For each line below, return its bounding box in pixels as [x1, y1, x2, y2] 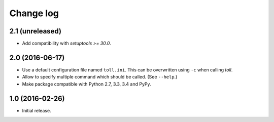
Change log [9, 8, 59, 19]
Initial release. [22, 107, 51, 113]
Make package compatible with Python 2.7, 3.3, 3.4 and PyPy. [22, 81, 152, 87]
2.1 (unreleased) [9, 27, 62, 35]
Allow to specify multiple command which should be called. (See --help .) [22, 74, 178, 80]
